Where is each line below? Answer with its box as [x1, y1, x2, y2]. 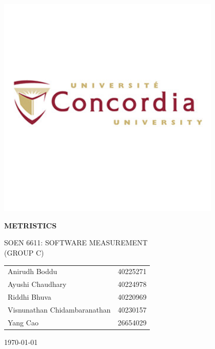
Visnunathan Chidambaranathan [8, 304, 111, 315]
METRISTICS [4, 220, 57, 230]
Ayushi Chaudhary [8, 279, 67, 289]
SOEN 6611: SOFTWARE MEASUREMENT [4, 237, 148, 248]
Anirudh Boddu [8, 266, 57, 277]
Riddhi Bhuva [8, 292, 51, 302]
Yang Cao [8, 317, 38, 327]
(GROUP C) [4, 247, 44, 258]
